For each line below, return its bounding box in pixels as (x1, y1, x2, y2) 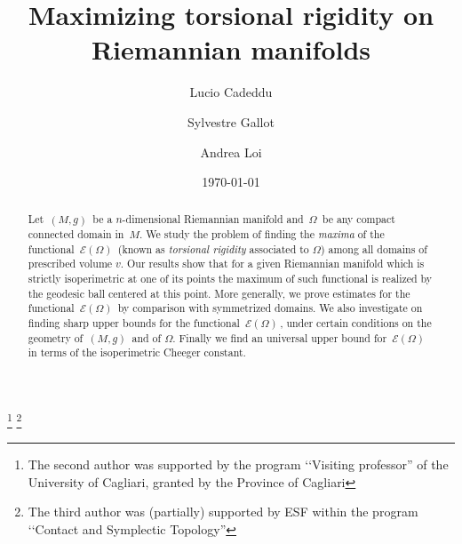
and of (131, 330, 162, 345)
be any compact (322, 212, 395, 227)
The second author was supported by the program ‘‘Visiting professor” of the (28, 455, 449, 474)
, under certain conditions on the (280, 316, 432, 331)
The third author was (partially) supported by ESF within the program (28, 502, 418, 521)
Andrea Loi (200, 142, 262, 161)
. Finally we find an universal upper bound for (172, 330, 387, 345)
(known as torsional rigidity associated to (117, 241, 309, 256)
